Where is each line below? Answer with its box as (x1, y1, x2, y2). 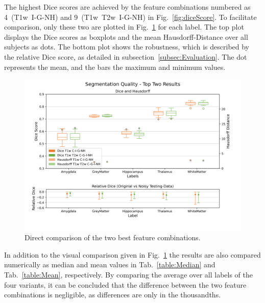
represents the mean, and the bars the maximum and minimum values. (4, 61, 226, 72)
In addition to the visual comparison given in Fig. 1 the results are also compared (4, 249, 261, 260)
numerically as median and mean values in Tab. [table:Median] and (4, 259, 215, 270)
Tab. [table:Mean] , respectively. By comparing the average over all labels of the (4, 269, 253, 280)
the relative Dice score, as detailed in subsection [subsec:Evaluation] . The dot (4, 51, 247, 62)
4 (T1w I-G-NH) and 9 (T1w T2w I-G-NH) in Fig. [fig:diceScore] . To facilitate (4, 11, 257, 22)
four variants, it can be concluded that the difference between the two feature (4, 279, 247, 290)
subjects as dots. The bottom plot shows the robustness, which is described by (4, 41, 250, 52)
